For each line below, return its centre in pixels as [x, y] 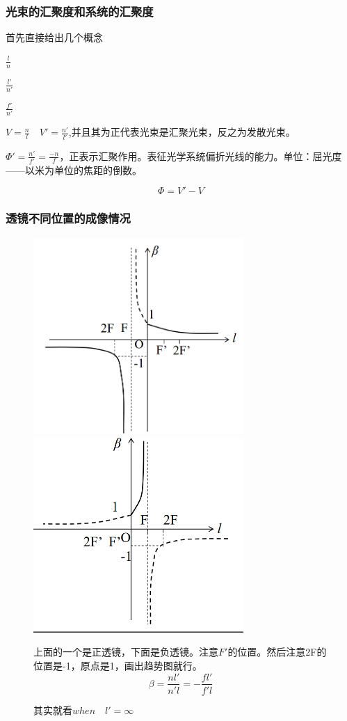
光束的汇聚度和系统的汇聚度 [80, 11]
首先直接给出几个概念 [54, 37]
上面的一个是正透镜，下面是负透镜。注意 [126, 652]
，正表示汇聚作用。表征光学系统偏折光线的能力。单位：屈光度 [201, 156]
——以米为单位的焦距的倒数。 [74, 169]
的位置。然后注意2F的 [277, 652]
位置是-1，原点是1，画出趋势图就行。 [118, 665]
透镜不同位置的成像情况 [68, 218]
